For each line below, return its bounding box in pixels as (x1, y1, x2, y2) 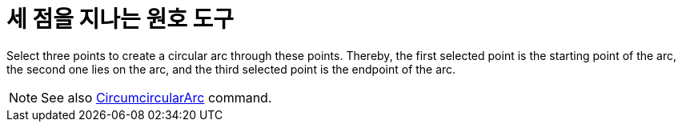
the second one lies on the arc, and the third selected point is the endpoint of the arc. (6, 62, 456, 76)
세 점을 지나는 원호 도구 (6, 6, 235, 33)
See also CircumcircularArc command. (41, 89, 272, 106)
